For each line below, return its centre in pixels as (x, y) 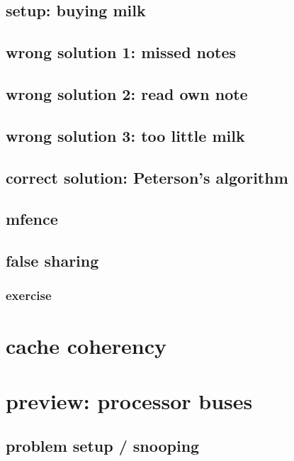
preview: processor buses (129, 400)
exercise (29, 295)
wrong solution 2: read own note (127, 93)
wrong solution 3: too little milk (125, 135)
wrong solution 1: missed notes (121, 52)
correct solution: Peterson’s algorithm (147, 177)
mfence (32, 219)
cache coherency (86, 345)
